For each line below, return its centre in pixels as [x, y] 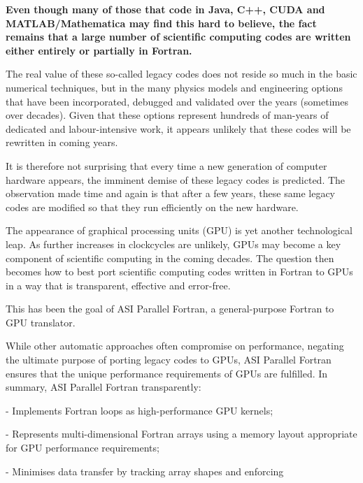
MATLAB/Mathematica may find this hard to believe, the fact [161, 23]
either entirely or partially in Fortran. [99, 50]
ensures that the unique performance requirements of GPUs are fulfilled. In [167, 373]
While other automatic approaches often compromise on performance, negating [175, 346]
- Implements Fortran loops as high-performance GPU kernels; [140, 410]
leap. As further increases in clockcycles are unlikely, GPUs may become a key [173, 244]
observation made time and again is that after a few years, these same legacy [170, 193]
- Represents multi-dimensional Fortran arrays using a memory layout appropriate [181, 434]
